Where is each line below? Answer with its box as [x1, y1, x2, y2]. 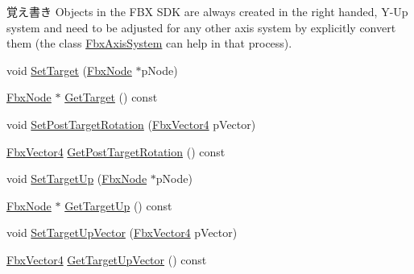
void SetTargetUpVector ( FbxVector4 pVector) [6, 224, 238, 241]
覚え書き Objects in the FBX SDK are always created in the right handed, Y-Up [6, 3, 408, 19]
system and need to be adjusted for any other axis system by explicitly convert [6, 19, 396, 35]
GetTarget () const [64, 89, 158, 106]
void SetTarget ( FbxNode [6, 61, 132, 78]
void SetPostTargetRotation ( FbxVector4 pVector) [6, 115, 256, 132]
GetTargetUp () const [64, 197, 172, 214]
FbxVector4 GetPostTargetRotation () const [6, 143, 226, 160]
